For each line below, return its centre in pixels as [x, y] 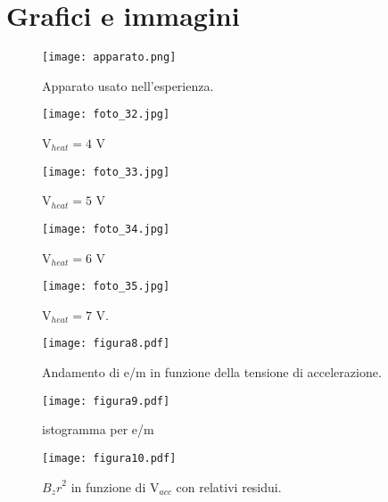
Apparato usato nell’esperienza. [128, 85]
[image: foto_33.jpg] [106, 172]
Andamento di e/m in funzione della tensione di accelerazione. [212, 372]
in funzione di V [115, 486]
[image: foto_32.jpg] [106, 115]
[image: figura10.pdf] [109, 458]
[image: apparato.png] [109, 58]
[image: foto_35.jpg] [106, 287]
